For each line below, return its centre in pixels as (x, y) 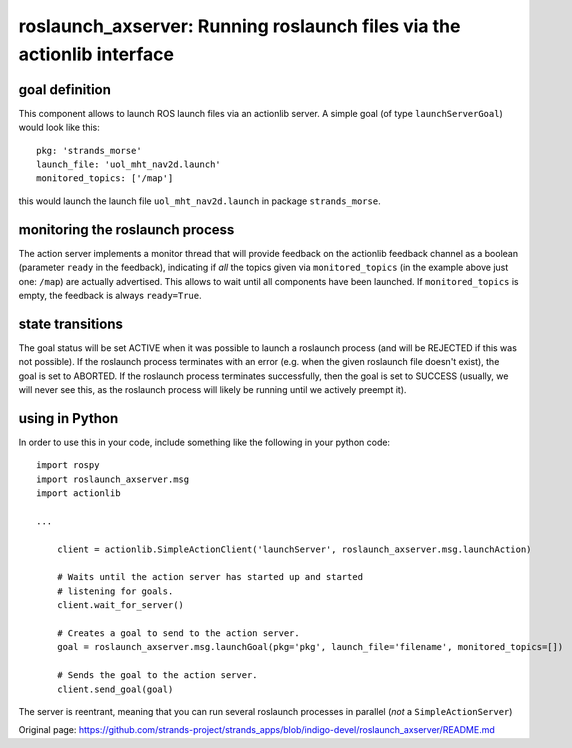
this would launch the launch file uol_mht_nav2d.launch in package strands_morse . (199, 201)
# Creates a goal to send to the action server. (178, 633)
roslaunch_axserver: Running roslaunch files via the (239, 26)
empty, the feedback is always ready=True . (110, 295)
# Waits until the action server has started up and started (210, 577)
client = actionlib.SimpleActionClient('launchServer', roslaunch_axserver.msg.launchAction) (294, 549)
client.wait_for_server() (120, 605)
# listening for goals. (115, 591)
